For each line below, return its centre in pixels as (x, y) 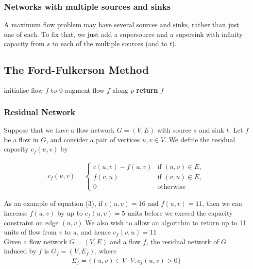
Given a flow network (36, 241)
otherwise (172, 187)
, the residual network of (183, 241)
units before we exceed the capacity (180, 213)
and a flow (125, 241)
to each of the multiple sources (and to (110, 43)
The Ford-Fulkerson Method (76, 70)
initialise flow (24, 90)
